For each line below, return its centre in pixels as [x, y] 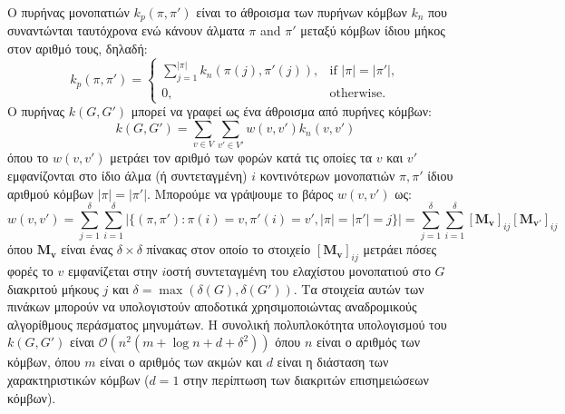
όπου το [28, 158]
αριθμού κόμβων [50, 193]
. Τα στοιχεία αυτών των [359, 288]
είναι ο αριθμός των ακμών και [181, 362]
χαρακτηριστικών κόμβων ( [78, 380]
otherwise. [358, 94]
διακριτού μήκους [53, 288]
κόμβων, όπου [44, 362]
